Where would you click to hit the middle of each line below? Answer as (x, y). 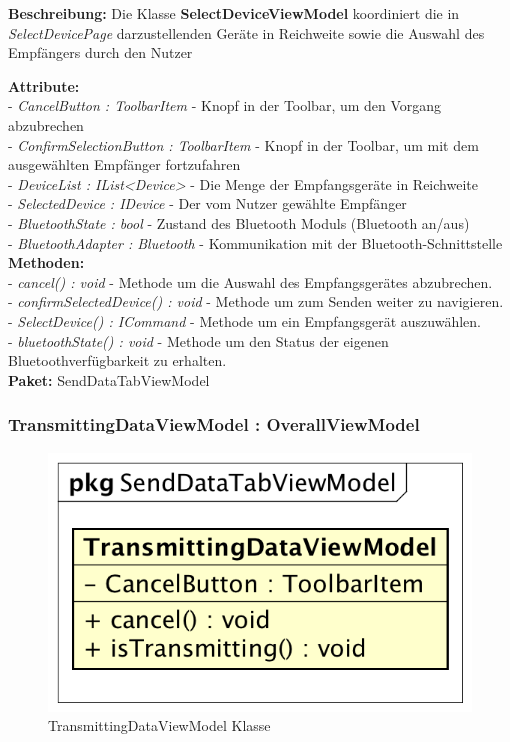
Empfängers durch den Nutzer (100, 52)
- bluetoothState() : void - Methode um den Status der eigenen (198, 340)
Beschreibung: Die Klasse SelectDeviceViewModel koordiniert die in (234, 13)
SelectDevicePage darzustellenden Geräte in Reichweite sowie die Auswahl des (246, 32)
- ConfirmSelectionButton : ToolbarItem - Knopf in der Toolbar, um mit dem (243, 144)
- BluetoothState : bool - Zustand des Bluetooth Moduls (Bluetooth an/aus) (239, 222)
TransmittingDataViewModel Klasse (159, 725)
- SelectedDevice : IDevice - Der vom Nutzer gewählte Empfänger (207, 203)
